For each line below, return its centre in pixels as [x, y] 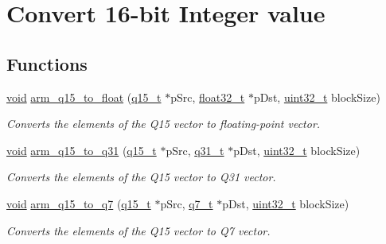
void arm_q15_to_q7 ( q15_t [79, 203]
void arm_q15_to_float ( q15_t [84, 97]
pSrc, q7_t [187, 203]
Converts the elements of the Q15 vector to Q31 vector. [141, 177]
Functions [47, 63]
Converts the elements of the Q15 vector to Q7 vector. [138, 230]
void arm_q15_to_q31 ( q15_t [82, 150]
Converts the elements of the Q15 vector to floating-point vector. [164, 124]
